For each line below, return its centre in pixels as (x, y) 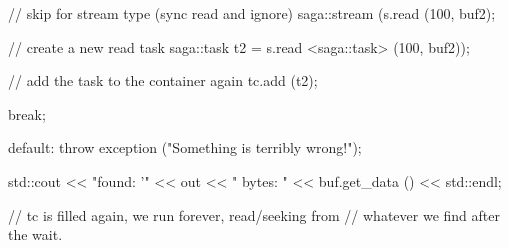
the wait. (35, 234)
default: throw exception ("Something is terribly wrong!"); (185, 147)
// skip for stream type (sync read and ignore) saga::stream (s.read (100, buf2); (252, 13)
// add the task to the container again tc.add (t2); (163, 80)
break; (27, 113)
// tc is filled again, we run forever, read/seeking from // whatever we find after (254, 214)
